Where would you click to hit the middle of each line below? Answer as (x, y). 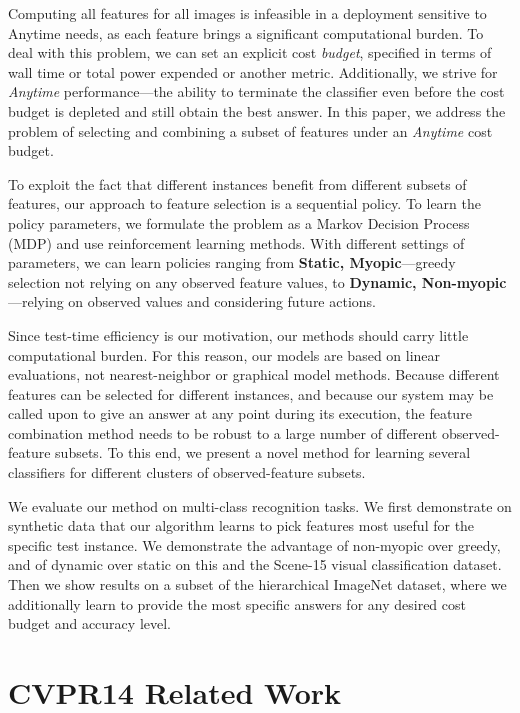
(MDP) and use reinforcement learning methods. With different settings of (236, 242)
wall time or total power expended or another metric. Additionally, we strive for (253, 71)
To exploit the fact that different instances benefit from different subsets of (237, 183)
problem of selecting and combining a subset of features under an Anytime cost (250, 130)
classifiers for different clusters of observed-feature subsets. (187, 472)
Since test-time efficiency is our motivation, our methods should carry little (238, 334)
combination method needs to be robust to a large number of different (223, 432)
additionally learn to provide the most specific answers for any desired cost (237, 603)
